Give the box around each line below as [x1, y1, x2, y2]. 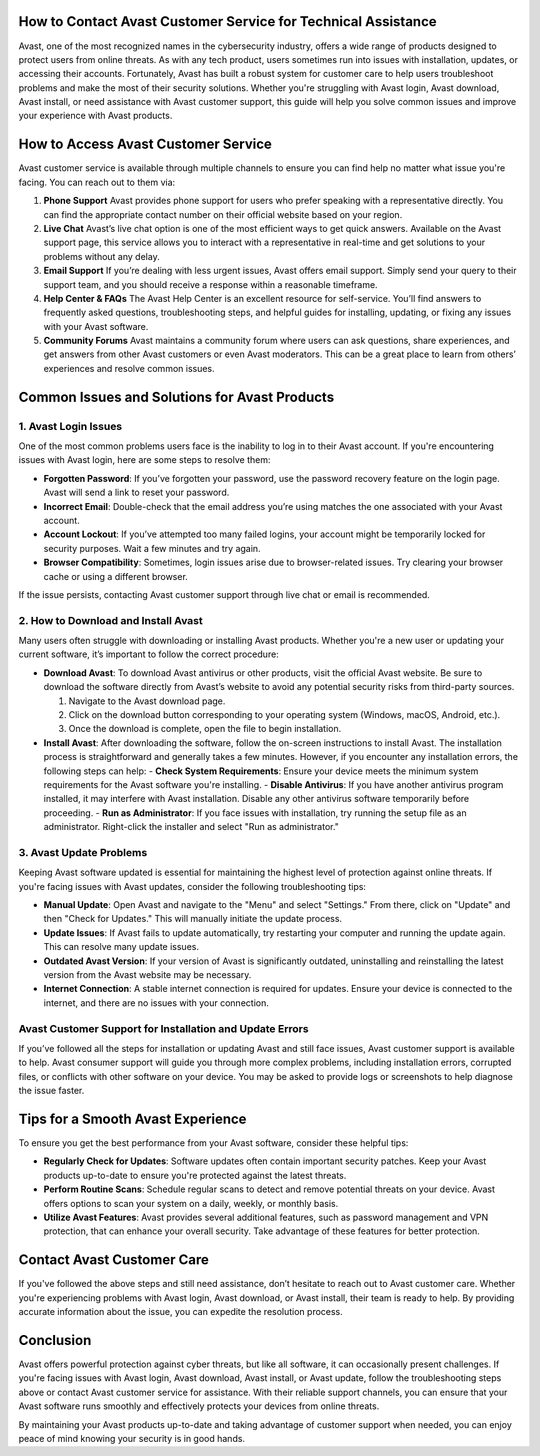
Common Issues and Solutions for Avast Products [18, 388, 335, 405]
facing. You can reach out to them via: [18, 176, 176, 188]
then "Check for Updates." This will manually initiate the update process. [43, 913, 343, 925]
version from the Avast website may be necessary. [43, 969, 252, 980]
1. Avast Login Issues [18, 419, 123, 433]
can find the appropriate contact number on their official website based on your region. [43, 208, 403, 220]
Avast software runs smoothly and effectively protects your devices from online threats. [18, 1400, 380, 1412]
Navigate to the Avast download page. [68, 695, 226, 707]
